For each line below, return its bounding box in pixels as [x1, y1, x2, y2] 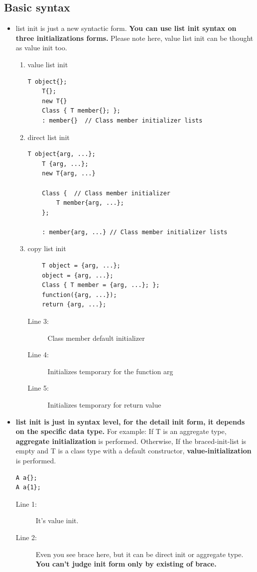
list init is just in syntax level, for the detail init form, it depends [15, 416, 245, 427]
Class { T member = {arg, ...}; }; [42, 282, 160, 289]
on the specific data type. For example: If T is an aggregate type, [15, 426, 227, 436]
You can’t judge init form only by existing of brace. [35, 559, 217, 569]
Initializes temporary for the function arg [47, 366, 173, 376]
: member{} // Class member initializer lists [42, 117, 203, 124]
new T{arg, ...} [42, 170, 96, 177]
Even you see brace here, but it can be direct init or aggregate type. [35, 549, 244, 559]
